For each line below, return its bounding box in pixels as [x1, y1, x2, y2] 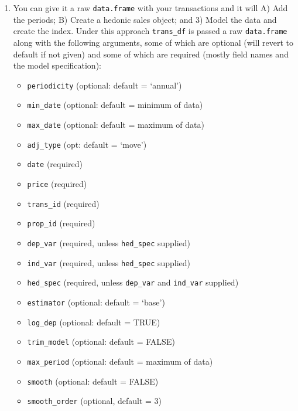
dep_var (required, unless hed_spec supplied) [27, 236, 191, 249]
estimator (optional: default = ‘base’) [27, 295, 165, 308]
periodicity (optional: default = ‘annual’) [27, 79, 182, 91]
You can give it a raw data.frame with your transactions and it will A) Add [13, 2, 288, 13]
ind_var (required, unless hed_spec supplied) [27, 256, 191, 269]
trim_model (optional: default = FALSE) [27, 335, 175, 348]
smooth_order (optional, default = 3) [27, 395, 162, 407]
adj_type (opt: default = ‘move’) [27, 138, 147, 150]
